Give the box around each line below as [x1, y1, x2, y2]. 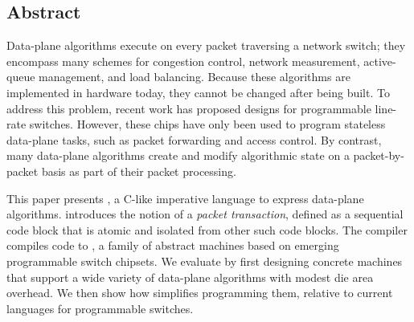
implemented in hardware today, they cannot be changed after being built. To [6, 84, 390, 100]
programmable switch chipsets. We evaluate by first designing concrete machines [6, 252, 403, 269]
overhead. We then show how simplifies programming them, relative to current [6, 284, 393, 301]
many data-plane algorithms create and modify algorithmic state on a [6, 147, 350, 164]
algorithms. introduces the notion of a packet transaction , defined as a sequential [6, 206, 404, 222]
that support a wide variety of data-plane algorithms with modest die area [6, 268, 374, 285]
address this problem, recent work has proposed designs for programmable [6, 100, 371, 116]
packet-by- [353, 147, 404, 164]
